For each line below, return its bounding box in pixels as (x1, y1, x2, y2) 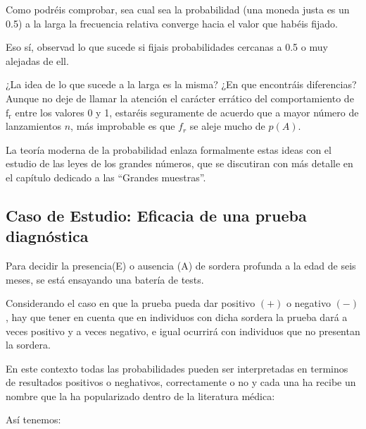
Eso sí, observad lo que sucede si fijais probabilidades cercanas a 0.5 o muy (6, 40, 328, 54)
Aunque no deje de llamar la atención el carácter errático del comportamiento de (6, 90, 354, 105)
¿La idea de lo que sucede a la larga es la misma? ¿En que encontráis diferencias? (6, 77, 357, 92)
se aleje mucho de (189, 119, 265, 133)
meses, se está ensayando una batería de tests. (6, 272, 204, 286)
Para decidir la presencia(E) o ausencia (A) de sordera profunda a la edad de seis (6, 258, 356, 273)
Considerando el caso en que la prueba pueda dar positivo (6, 296, 255, 310)
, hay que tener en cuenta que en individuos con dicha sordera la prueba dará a (6, 309, 348, 324)
